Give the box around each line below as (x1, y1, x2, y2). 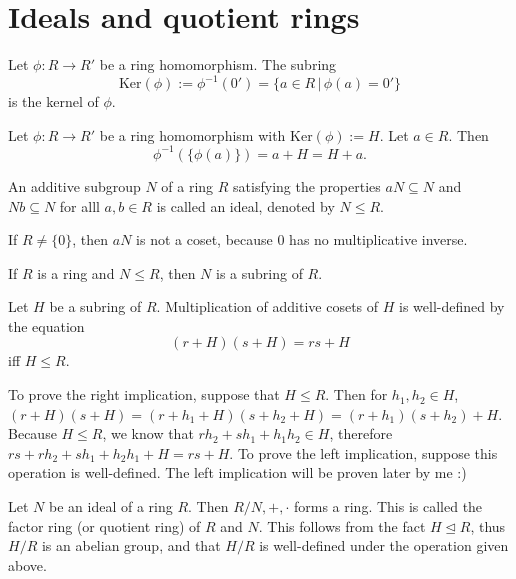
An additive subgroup (8, 175, 141, 196)
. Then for (325, 384, 388, 405)
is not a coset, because (136, 229, 273, 250)
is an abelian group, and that (41, 535, 221, 556)
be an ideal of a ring (48, 496, 173, 517)
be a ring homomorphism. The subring (99, 54, 337, 75)
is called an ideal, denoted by (156, 195, 335, 216)
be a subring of (49, 296, 142, 317)
